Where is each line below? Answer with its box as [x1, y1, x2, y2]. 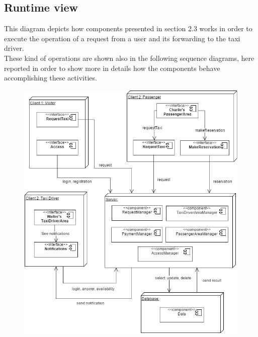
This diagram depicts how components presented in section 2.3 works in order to [4, 23, 252, 34]
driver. [4, 43, 24, 53]
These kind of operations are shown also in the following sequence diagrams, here [4, 52, 254, 63]
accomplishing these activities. [4, 72, 97, 83]
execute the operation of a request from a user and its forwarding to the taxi [4, 33, 240, 43]
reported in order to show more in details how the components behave [4, 62, 220, 73]
